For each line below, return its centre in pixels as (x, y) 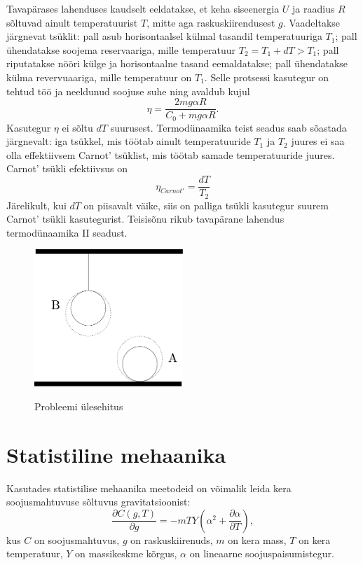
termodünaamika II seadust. (67, 232)
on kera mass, (257, 539)
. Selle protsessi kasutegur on (267, 77)
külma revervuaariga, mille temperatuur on (99, 77)
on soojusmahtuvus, (77, 539)
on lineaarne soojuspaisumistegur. (262, 553)
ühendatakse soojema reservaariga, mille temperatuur (121, 49)
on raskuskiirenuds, (172, 539)
